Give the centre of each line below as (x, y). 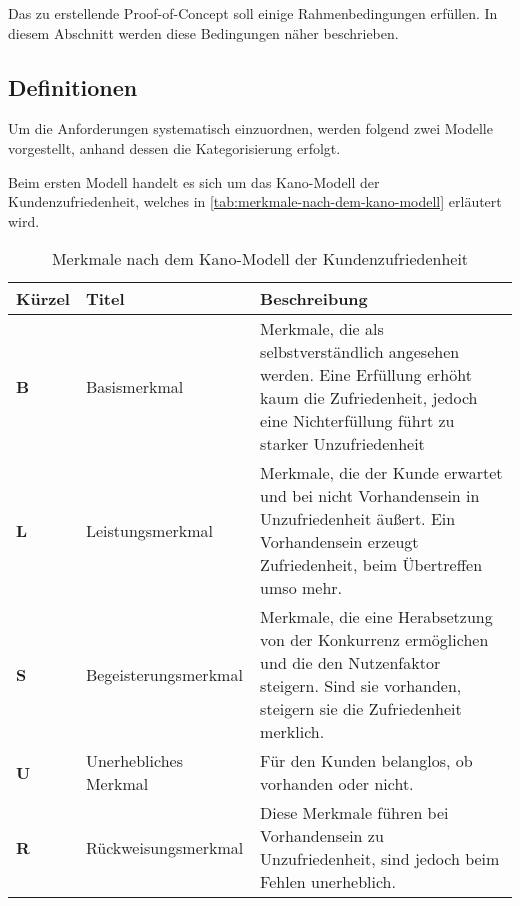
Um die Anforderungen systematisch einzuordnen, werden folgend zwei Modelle (250, 128)
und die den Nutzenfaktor (350, 663)
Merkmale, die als (322, 329)
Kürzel (43, 299)
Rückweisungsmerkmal (164, 847)
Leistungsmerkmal (149, 530)
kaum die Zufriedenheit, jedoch (369, 398)
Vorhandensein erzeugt (339, 542)
